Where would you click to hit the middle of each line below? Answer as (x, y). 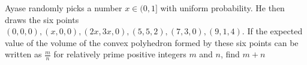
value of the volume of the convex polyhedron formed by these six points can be (152, 42)
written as (23, 54)
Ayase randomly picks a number (64, 8)
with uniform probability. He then (222, 8)
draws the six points (42, 19)
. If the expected (272, 31)
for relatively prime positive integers (120, 54)
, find (230, 54)
